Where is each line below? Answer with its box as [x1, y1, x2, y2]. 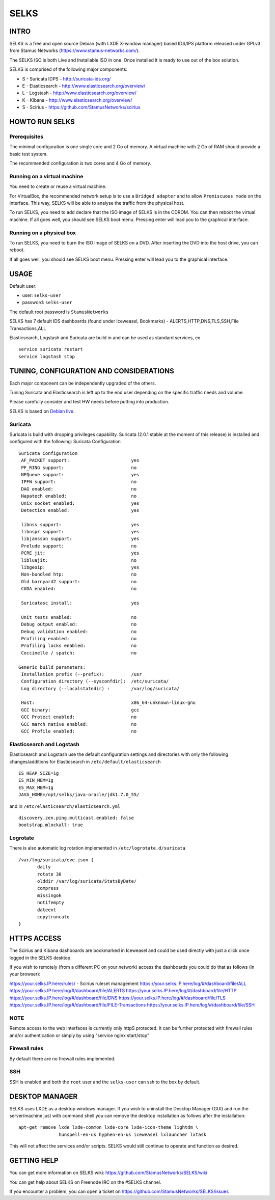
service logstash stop [18, 353, 75, 359]
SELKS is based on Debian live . [9, 408, 75, 414]
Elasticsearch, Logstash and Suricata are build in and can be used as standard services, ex [9, 335, 201, 341]
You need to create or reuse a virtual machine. [9, 183, 107, 189]
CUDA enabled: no [21, 586, 137, 592]
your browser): [9, 971, 41, 977]
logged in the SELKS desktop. [9, 954, 72, 961]
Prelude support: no [21, 543, 137, 549]
